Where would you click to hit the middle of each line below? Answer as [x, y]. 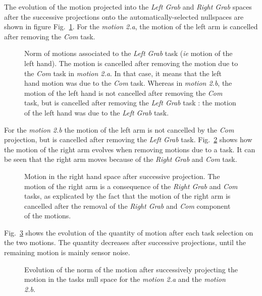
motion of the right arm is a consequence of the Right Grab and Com [131, 186]
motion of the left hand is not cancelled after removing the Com [123, 93]
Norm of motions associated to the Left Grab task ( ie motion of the [128, 53]
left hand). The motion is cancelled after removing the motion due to [131, 63]
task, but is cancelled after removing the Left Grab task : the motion [130, 103]
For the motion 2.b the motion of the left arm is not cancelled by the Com [119, 129]
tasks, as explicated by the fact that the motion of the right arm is [127, 196]
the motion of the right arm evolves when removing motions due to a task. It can [130, 149]
